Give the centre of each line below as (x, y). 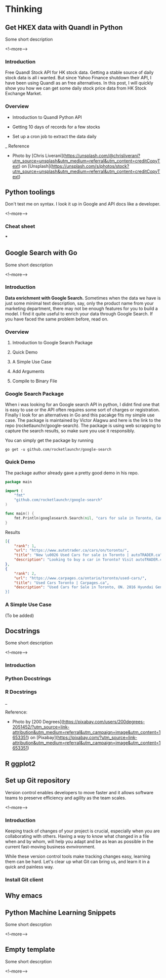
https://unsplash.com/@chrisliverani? (103, 155)
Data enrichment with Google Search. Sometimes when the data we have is (83, 298)
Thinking (24, 9)
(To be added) (20, 616)
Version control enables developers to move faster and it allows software (79, 792)
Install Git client (24, 879)
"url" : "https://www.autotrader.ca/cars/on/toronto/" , (72, 551)
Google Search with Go (41, 253)
